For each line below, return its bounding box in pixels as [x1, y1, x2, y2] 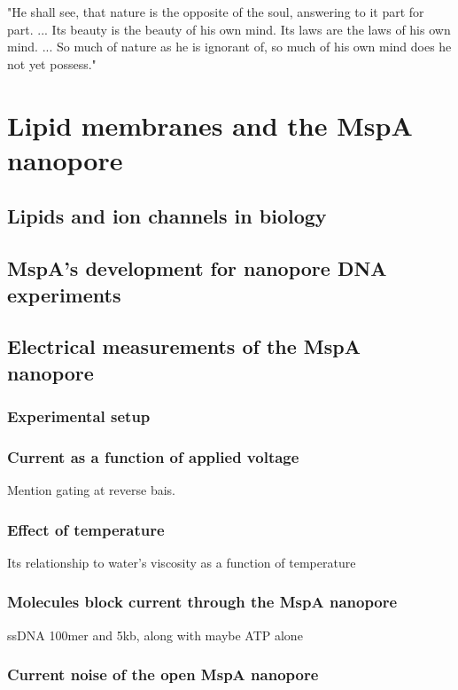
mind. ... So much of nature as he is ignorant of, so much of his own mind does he [7, 37, 452, 56]
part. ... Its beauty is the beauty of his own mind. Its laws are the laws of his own [7, 20, 451, 38]
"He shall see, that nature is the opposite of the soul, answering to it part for [7, 3, 424, 20]
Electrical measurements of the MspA [7, 333, 361, 360]
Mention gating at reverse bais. [7, 481, 176, 499]
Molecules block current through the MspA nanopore [7, 591, 398, 613]
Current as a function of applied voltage [7, 445, 299, 467]
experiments [7, 280, 121, 308]
